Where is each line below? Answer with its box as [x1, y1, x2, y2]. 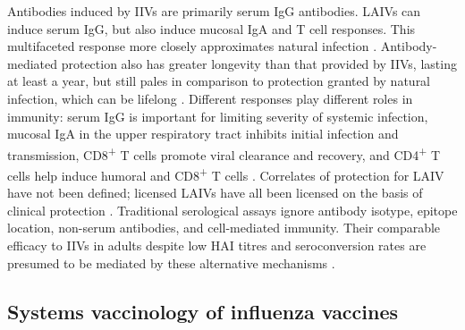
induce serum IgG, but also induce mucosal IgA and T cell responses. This [7, 19, 416, 38]
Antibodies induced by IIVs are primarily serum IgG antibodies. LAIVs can [7, 2, 421, 20]
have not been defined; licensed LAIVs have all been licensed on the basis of [7, 183, 423, 202]
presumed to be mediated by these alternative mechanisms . [7, 253, 335, 272]
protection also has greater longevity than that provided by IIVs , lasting [61, 54, 457, 72]
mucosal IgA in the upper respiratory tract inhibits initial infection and [7, 124, 399, 143]
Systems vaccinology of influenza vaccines [7, 297, 399, 325]
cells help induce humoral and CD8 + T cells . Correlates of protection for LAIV [7, 164, 444, 184]
